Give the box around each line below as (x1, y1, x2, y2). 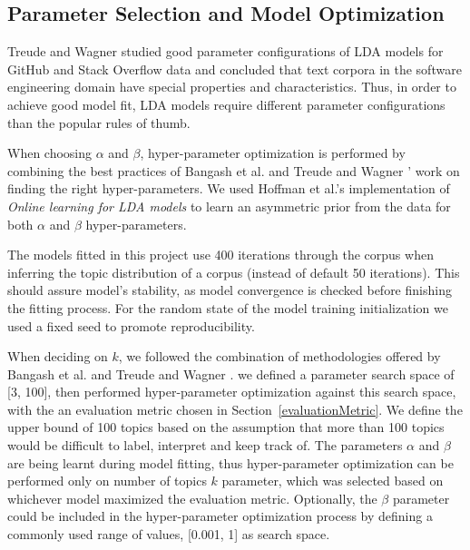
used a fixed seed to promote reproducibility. (7, 316, 255, 335)
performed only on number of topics (7, 471, 207, 490)
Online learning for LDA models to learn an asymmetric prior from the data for (7, 196, 451, 215)
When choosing (7, 143, 93, 162)
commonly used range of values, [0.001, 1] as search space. (7, 525, 330, 544)
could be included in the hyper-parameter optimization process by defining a (7, 506, 433, 525)
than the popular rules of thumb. (7, 113, 191, 132)
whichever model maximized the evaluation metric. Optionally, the (7, 488, 377, 507)
